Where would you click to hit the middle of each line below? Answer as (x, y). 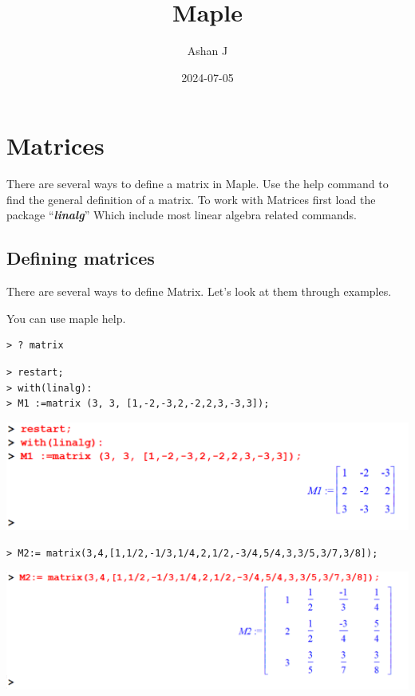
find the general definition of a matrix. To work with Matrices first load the (191, 199)
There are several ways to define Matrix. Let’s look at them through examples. (199, 291)
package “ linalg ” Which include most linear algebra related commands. (182, 215)
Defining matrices (81, 258)
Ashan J (207, 51)
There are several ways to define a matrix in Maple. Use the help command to (198, 184)
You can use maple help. (66, 318)
